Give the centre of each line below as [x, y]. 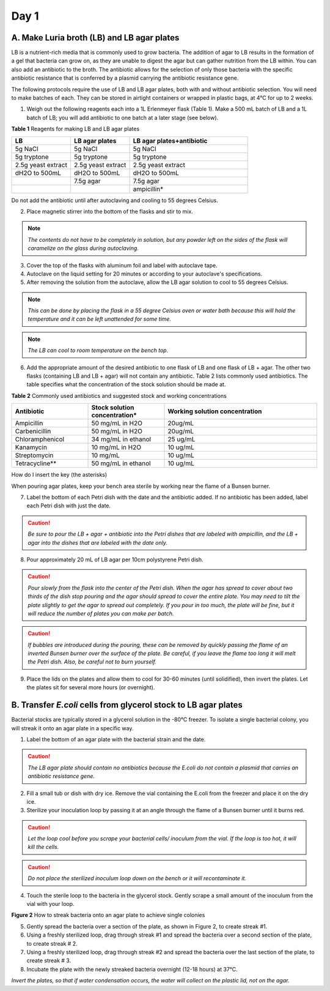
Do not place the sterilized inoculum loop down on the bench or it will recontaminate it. [137, 878]
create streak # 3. [49, 960]
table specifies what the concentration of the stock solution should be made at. [126, 384]
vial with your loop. [50, 904]
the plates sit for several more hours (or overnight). [91, 687]
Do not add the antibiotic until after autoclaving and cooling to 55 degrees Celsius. [115, 200]
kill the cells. [43, 847]
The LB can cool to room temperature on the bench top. [98, 350]
